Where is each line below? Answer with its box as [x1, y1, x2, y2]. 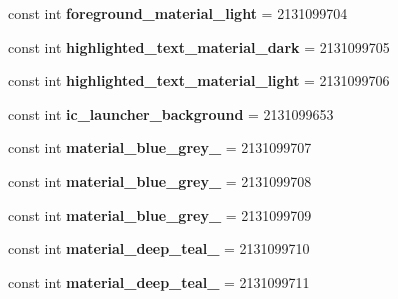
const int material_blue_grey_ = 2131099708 [8, 170, 312, 191]
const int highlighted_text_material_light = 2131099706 [8, 70, 390, 91]
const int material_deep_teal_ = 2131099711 [8, 271, 310, 292]
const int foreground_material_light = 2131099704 [8, 3, 348, 23]
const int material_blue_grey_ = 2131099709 [8, 204, 312, 225]
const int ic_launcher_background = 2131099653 [8, 103, 334, 124]
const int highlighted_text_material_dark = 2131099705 [8, 36, 390, 57]
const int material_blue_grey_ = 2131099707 [8, 137, 312, 158]
